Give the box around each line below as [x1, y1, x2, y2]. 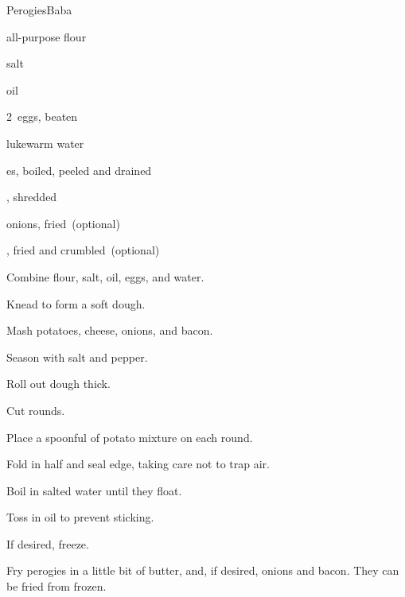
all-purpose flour [6, 28, 87, 45]
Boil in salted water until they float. [6, 482, 182, 498]
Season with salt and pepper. [6, 348, 148, 365]
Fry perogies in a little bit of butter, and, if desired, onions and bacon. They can [6, 562, 399, 579]
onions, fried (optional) [6, 215, 120, 231]
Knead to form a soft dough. [6, 295, 146, 312]
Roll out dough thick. [6, 375, 111, 392]
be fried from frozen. [6, 578, 107, 595]
